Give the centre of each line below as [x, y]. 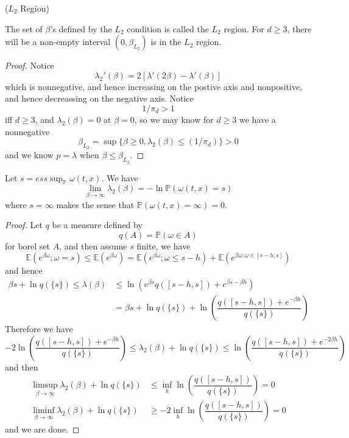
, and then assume [93, 245]
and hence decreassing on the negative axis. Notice [99, 98]
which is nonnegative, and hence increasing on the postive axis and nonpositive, [154, 86]
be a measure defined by [97, 225]
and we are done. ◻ [42, 429]
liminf [44, 411]
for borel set [28, 245]
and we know [29, 155]
